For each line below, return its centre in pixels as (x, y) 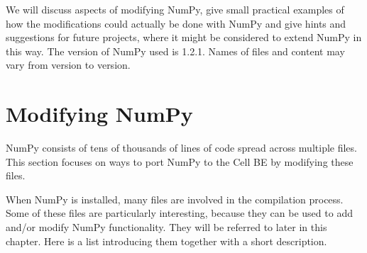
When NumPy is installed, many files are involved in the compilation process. (175, 199)
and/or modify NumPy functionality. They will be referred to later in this (166, 227)
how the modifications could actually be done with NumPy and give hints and (176, 23)
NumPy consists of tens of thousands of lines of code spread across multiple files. (181, 148)
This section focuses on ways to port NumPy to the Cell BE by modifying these (180, 161)
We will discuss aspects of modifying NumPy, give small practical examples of (175, 9)
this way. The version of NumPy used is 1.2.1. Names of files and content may (175, 51)
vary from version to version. (68, 65)
